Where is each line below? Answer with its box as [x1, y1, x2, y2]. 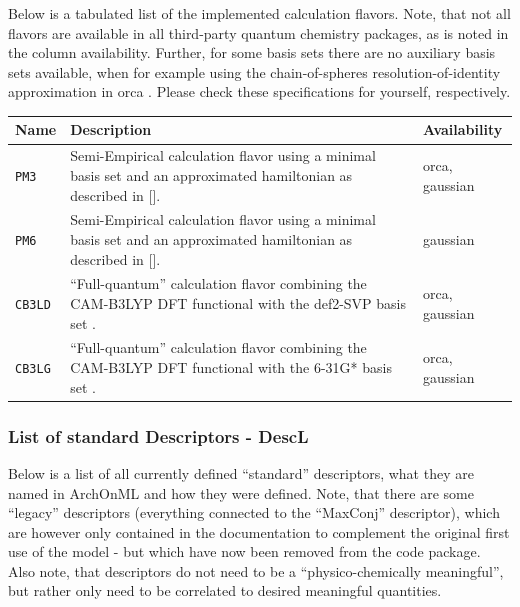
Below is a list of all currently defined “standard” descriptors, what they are [8, 462, 474, 483]
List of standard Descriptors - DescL [8, 423, 309, 448]
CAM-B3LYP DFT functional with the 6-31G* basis [70, 357, 392, 377]
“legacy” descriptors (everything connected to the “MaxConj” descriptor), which [8, 502, 500, 523]
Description [70, 119, 152, 140]
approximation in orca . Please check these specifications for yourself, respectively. [8, 81, 511, 102]
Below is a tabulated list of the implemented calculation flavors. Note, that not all [8, 3, 511, 23]
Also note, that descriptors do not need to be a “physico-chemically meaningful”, [8, 560, 504, 581]
